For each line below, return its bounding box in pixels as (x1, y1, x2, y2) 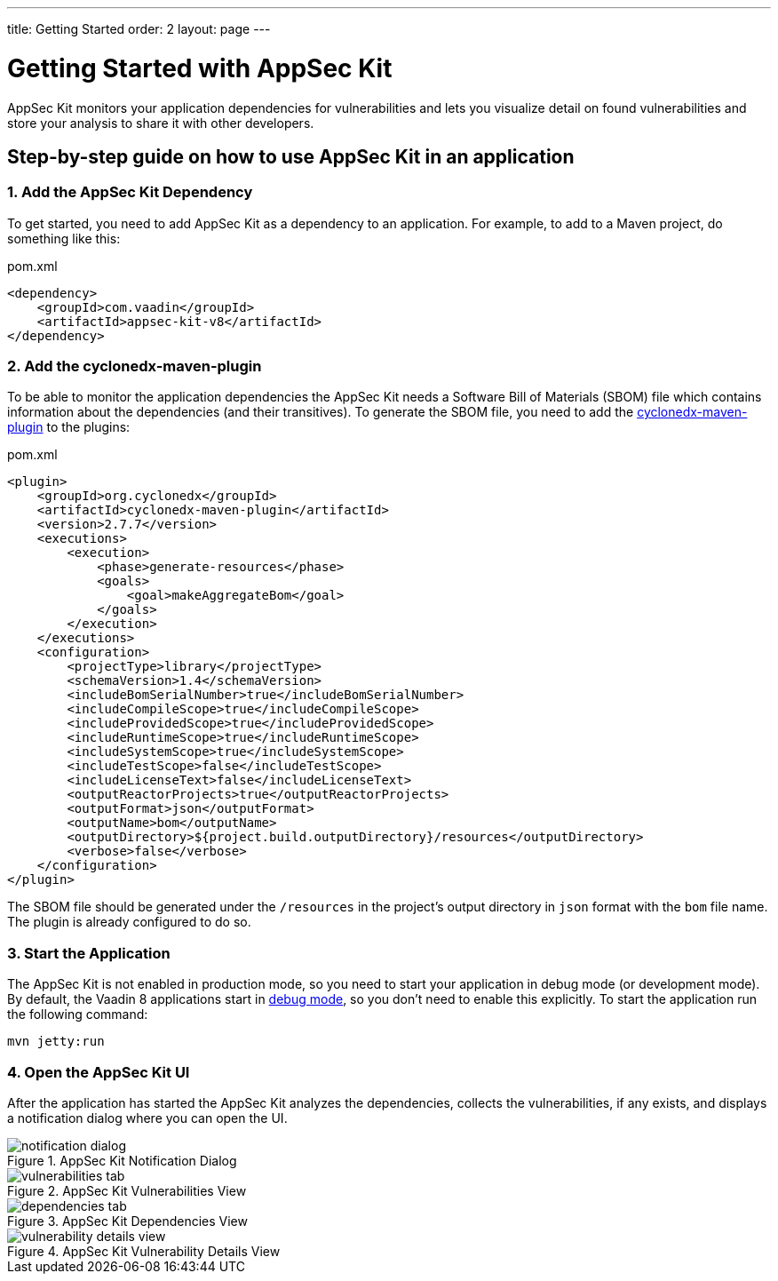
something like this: (7, 230, 121, 246)
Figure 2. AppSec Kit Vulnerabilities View (7, 1182, 247, 1198)
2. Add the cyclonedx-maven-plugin (7, 357, 262, 376)
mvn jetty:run (7, 1034, 105, 1049)
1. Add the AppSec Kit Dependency (7, 183, 253, 202)
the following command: (7, 1006, 148, 1022)
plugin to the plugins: (7, 419, 131, 435)
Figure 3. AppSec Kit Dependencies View (7, 1213, 248, 1229)
